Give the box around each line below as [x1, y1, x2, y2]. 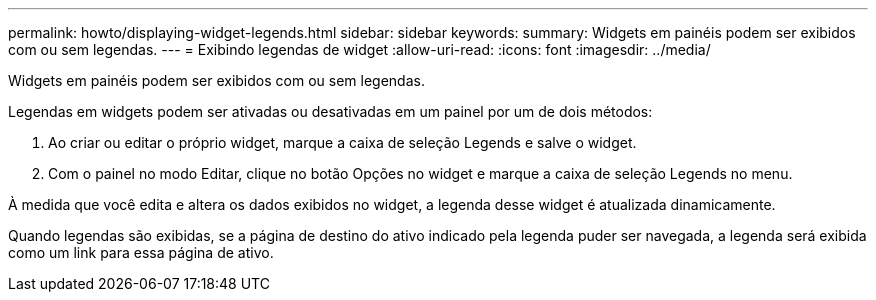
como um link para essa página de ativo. [8, 244, 274, 261]
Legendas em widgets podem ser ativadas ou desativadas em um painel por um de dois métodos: [8, 103, 653, 120]
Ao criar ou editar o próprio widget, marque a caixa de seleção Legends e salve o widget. [48, 134, 637, 151]
